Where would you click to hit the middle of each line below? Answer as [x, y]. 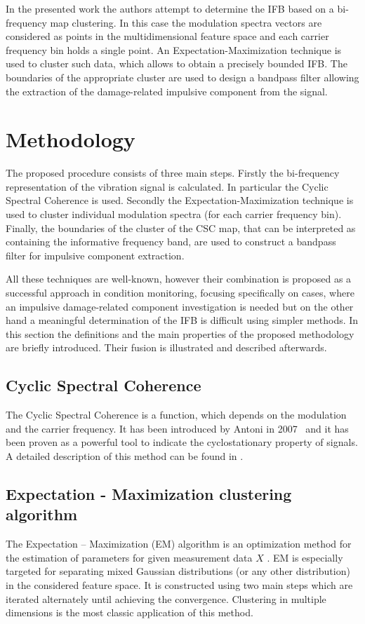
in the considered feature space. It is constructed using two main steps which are [179, 584]
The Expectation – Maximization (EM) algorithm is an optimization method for [179, 544]
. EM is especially [305, 557]
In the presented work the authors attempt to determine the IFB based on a [170, 8]
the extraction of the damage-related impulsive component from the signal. [167, 91]
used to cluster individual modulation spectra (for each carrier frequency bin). [174, 214]
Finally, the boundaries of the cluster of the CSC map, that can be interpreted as [181, 228]
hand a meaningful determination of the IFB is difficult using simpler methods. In [182, 320]
